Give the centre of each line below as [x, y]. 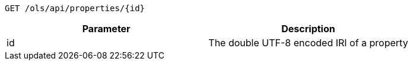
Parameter [106, 29]
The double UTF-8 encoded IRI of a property [308, 43]
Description [308, 29]
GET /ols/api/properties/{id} [75, 8]
